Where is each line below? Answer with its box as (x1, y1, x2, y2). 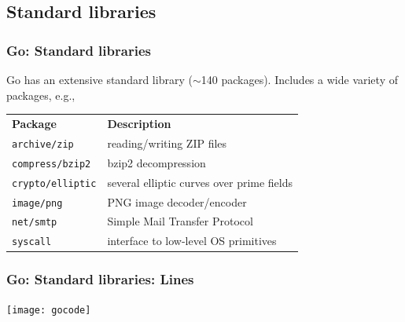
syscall (12, 236, 52, 248)
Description (107, 115, 171, 131)
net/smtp (12, 217, 57, 229)
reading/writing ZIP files (107, 134, 227, 151)
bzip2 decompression (107, 154, 206, 170)
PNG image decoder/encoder (107, 193, 247, 210)
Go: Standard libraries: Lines (6, 269, 194, 289)
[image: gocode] (6, 304, 91, 316)
